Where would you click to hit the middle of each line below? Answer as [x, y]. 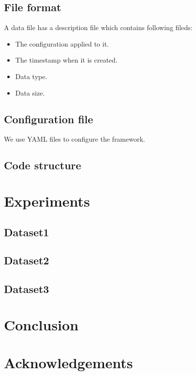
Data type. [31, 76]
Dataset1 [27, 232]
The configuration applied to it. [62, 43]
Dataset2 [27, 260]
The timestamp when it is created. [66, 60]
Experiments [47, 201]
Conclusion [41, 324]
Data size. [30, 92]
